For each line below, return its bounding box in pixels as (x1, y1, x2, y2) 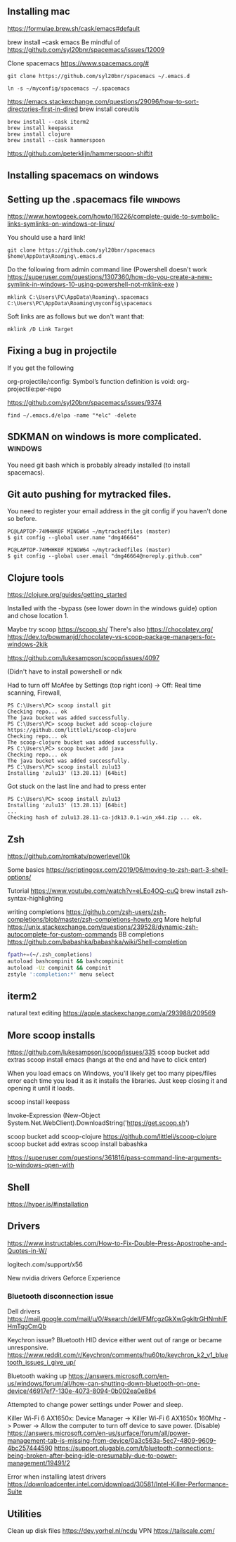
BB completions (118, 930, 164, 939)
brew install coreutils (79, 105, 140, 113)
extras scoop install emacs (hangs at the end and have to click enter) (7, 1055, 207, 1064)
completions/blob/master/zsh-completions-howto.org (7, 915, 163, 924)
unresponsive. (7, 1343, 48, 1352)
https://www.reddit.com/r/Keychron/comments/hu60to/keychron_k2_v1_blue (7, 1351, 228, 1359)
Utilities (7, 1508, 42, 1519)
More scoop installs (7, 1029, 96, 1041)
